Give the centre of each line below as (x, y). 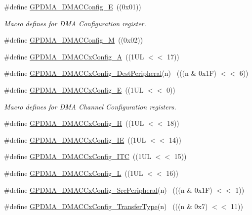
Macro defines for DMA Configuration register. (75, 23)
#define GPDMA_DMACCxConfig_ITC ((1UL (78, 156)
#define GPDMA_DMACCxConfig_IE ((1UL (75, 139)
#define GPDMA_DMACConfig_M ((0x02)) (74, 40)
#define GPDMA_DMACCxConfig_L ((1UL (74, 173)
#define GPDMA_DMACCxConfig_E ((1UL (74, 89)
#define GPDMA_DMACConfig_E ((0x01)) (73, 6)
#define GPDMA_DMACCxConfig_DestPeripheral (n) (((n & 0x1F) (110, 73)
